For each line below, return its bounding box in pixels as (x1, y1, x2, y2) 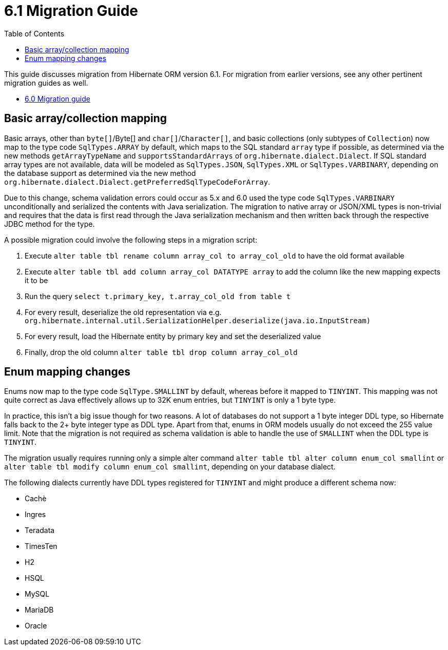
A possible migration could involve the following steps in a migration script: (4, 235, 258, 244)
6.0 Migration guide (25, 94, 90, 103)
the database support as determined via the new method (4, 168, 196, 178)
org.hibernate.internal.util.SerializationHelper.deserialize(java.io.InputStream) (25, 316, 371, 325)
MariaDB (25, 605, 54, 615)
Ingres (25, 510, 46, 519)
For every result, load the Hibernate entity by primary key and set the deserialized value (25, 331, 321, 341)
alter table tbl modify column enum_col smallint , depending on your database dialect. (4, 462, 336, 471)
